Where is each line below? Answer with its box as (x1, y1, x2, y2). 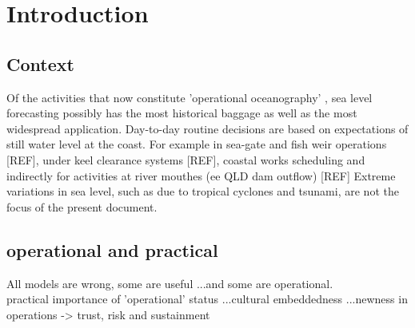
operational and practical (6, 237, 218, 262)
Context (6, 51, 74, 76)
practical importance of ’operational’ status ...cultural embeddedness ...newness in (6, 290, 408, 307)
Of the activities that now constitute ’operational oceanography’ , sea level (6, 89, 373, 105)
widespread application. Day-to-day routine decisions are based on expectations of (6, 120, 409, 136)
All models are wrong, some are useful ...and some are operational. (6, 275, 333, 291)
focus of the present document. (6, 198, 158, 215)
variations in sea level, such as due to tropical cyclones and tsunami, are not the (6, 183, 399, 200)
